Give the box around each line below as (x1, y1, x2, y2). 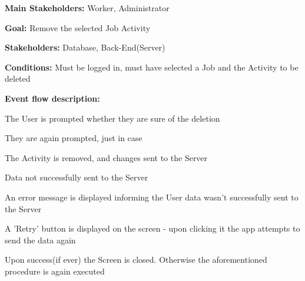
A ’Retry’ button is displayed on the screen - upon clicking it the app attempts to (5, 222, 300, 235)
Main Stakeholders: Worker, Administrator (5, 2, 170, 14)
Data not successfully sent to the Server (5, 171, 148, 183)
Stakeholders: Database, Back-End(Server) (5, 41, 165, 53)
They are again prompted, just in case (5, 132, 142, 144)
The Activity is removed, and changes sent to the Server (5, 151, 208, 163)
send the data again (5, 233, 76, 246)
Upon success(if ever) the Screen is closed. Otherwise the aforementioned (5, 253, 267, 266)
